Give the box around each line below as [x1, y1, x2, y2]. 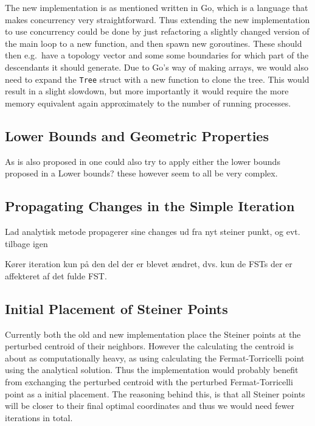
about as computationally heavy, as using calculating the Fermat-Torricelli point [5, 351, 305, 364]
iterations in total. [5, 411, 73, 424]
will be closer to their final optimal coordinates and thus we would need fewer [5, 399, 294, 412]
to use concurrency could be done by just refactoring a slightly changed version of [5, 25, 310, 38]
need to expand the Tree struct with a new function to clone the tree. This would [5, 72, 310, 85]
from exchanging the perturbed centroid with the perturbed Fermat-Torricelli [5, 375, 293, 388]
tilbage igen [5, 237, 48, 250]
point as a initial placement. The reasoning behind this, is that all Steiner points [5, 387, 305, 400]
